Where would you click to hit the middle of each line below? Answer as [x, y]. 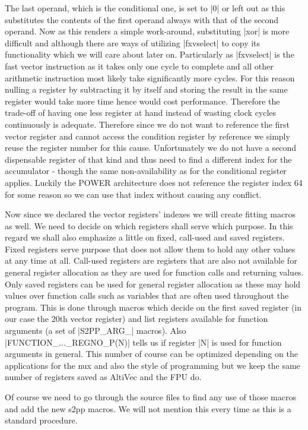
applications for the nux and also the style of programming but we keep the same [153, 365]
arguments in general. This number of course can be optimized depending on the [151, 354]
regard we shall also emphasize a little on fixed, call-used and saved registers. [145, 237]
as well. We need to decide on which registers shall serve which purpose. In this [149, 225]
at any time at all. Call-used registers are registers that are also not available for [151, 260]
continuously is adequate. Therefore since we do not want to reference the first [147, 124]
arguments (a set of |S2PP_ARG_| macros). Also [96, 331]
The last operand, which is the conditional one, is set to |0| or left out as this [145, 8]
